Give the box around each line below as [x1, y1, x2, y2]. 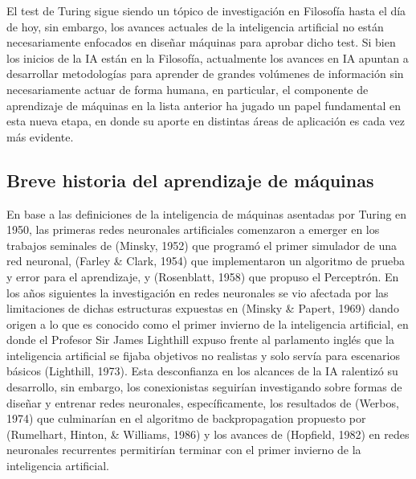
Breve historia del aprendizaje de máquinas [6, 167, 374, 192]
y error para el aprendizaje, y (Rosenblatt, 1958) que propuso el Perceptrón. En [6, 268, 399, 285]
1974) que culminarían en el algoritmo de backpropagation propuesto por [6, 410, 366, 427]
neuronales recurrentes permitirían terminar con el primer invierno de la [6, 441, 361, 458]
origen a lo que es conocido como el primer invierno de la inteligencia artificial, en [6, 315, 409, 332]
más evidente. [6, 128, 74, 145]
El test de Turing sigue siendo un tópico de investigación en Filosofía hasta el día [6, 2, 406, 18]
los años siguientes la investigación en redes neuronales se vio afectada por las [6, 284, 389, 301]
